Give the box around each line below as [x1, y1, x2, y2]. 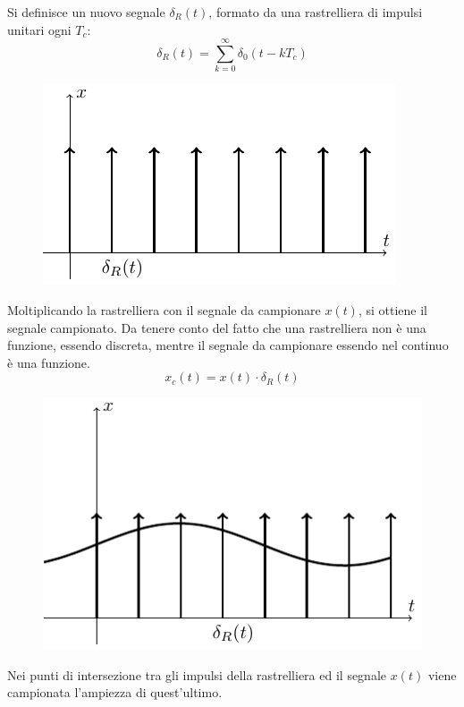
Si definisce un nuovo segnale [7, 3, 165, 21]
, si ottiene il [358, 300, 427, 319]
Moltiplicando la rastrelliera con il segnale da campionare [7, 300, 321, 319]
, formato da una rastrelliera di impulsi [208, 3, 423, 21]
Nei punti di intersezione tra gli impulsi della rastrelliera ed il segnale [7, 665, 387, 684]
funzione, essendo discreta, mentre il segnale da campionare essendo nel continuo [7, 336, 449, 354]
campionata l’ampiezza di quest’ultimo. [7, 683, 223, 702]
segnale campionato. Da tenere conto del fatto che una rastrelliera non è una [7, 318, 426, 336]
